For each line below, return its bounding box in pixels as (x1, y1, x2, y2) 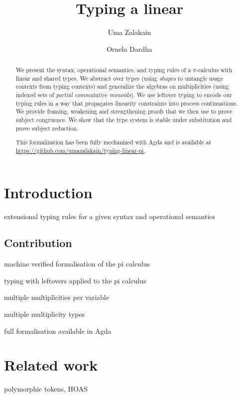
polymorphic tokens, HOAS (4, 384, 88, 394)
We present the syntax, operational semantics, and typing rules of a (15, 66, 191, 74)
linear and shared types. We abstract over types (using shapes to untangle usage (15, 74, 224, 82)
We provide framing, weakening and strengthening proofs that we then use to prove (15, 107, 233, 116)
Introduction (4, 182, 93, 202)
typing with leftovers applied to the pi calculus (4, 275, 146, 285)
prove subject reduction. (15, 124, 79, 132)
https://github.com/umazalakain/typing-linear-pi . (15, 146, 145, 154)
